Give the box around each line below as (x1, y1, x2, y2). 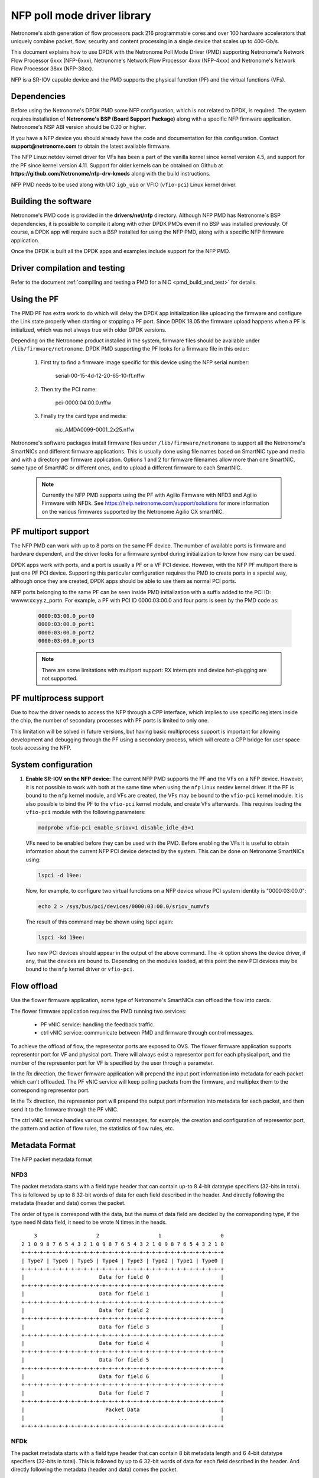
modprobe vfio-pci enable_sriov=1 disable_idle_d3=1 (38, 824, 194, 831)
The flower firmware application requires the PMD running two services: (11, 1007, 187, 1014)
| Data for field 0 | (21, 1274, 224, 1281)
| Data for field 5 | (21, 1357, 224, 1363)
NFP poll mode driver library (11, 9, 152, 22)
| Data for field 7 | (21, 1389, 224, 1396)
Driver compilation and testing (11, 263, 125, 273)
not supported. (41, 675, 78, 682)
